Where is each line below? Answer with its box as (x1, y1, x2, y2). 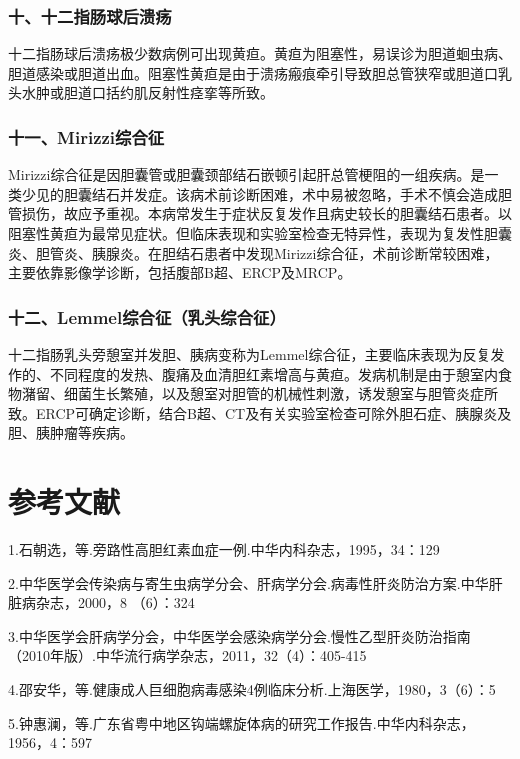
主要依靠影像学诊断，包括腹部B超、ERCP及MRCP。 (8, 262, 352, 283)
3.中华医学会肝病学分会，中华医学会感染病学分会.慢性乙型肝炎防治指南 (8, 625, 471, 646)
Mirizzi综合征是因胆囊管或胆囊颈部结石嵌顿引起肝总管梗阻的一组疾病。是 (8, 164, 485, 185)
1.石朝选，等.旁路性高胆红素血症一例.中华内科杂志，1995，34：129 (8, 539, 440, 560)
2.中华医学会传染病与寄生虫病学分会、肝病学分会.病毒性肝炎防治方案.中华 (8, 572, 489, 593)
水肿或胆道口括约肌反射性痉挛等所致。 (21, 82, 274, 103)
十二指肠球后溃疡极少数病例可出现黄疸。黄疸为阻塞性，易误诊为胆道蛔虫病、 (8, 43, 512, 64)
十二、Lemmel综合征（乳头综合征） (8, 304, 286, 329)
